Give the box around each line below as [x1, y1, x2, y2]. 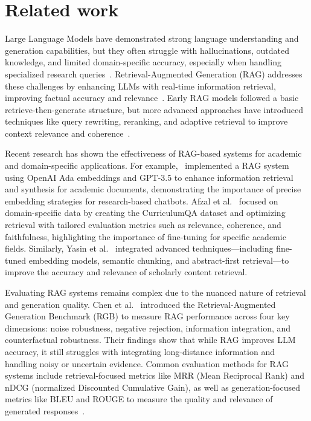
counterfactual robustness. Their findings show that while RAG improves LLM [5, 333, 296, 346]
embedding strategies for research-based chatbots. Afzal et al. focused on [5, 194, 278, 207]
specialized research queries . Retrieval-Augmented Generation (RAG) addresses [5, 67, 303, 80]
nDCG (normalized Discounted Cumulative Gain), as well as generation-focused [5, 380, 301, 393]
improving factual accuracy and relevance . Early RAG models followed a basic [5, 91, 299, 104]
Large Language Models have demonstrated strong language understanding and [5, 32, 299, 45]
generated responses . [5, 404, 85, 417]
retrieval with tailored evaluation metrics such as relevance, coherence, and [5, 218, 281, 231]
